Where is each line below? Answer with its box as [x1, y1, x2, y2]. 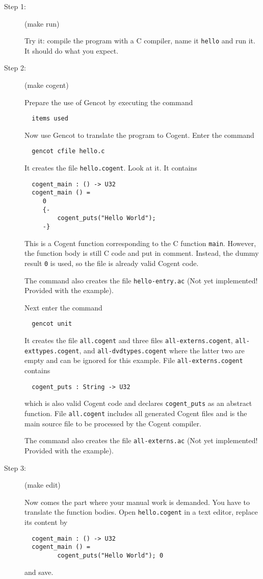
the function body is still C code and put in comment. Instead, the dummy [24, 248, 259, 258]
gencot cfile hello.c [32, 148, 105, 155]
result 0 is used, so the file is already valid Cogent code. [24, 257, 199, 268]
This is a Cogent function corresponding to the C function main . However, [24, 237, 256, 248]
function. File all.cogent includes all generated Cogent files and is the [24, 408, 247, 418]
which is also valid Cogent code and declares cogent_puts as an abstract [24, 398, 252, 408]
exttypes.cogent [24, 347, 80, 355]
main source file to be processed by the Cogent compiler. [24, 418, 201, 428]
